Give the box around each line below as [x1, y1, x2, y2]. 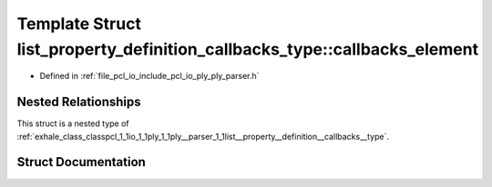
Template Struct [16, 14, 141, 34]
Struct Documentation [16, 154, 146, 170]
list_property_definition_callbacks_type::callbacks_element [16, 39, 478, 59]
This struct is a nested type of [16, 118, 129, 129]
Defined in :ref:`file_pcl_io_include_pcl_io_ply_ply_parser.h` [39, 71, 260, 82]
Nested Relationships [16, 94, 141, 110]
